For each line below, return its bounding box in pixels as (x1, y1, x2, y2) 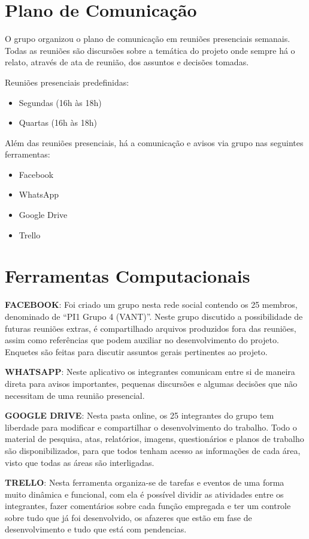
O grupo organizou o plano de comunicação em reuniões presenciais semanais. (5, 32, 290, 45)
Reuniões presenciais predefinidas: (5, 75, 129, 88)
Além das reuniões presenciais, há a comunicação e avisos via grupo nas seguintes (5, 136, 304, 149)
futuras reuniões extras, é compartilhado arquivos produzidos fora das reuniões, (5, 322, 296, 334)
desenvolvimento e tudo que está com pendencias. (5, 523, 187, 535)
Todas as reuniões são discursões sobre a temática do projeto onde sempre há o (5, 44, 295, 56)
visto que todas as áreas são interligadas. (5, 456, 154, 468)
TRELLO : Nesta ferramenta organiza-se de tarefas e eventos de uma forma (5, 476, 284, 489)
